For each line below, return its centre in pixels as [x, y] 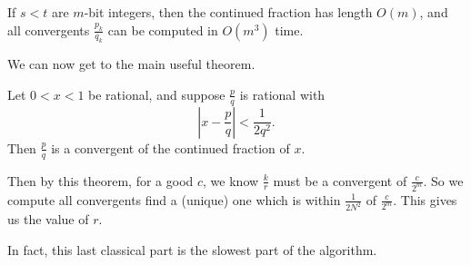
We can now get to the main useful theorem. [131, 64]
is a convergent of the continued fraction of [170, 147]
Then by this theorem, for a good [100, 180]
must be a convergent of [340, 180]
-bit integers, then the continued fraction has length [228, 12]
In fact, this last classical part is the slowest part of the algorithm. [192, 249]
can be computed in [163, 29]
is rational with [282, 94]
